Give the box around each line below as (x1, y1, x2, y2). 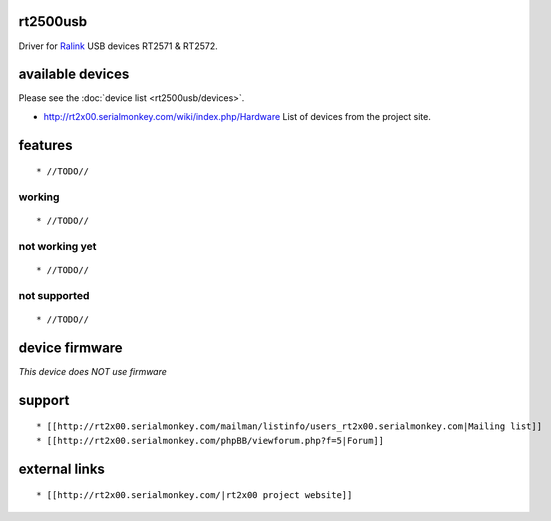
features (18, 136, 73, 154)
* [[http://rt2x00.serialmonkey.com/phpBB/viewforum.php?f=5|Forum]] (36, 435, 385, 446)
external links (18, 460, 105, 477)
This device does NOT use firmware (18, 365, 167, 377)
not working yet (18, 239, 97, 253)
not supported (18, 288, 90, 302)
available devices (18, 66, 130, 83)
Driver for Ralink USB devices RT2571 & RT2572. (18, 40, 219, 52)
